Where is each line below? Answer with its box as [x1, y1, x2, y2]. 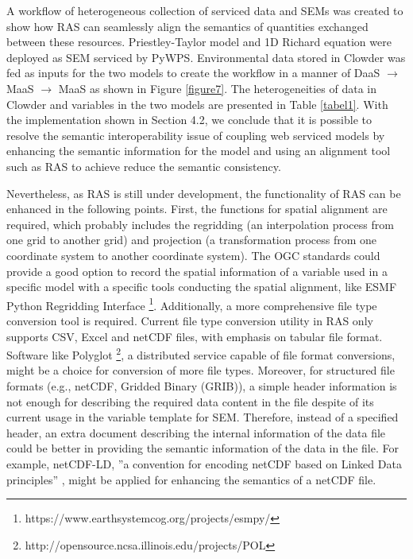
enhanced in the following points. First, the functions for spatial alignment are [6, 200, 388, 217]
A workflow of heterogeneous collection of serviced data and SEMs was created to [6, 2, 403, 18]
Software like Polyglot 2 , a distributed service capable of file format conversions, [6, 344, 396, 363]
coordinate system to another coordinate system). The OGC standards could [6, 247, 380, 263]
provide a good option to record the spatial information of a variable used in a [6, 262, 388, 279]
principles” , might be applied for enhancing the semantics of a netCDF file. [6, 471, 376, 487]
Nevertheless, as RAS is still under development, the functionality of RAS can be [6, 184, 401, 201]
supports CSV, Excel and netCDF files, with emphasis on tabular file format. [6, 328, 383, 344]
